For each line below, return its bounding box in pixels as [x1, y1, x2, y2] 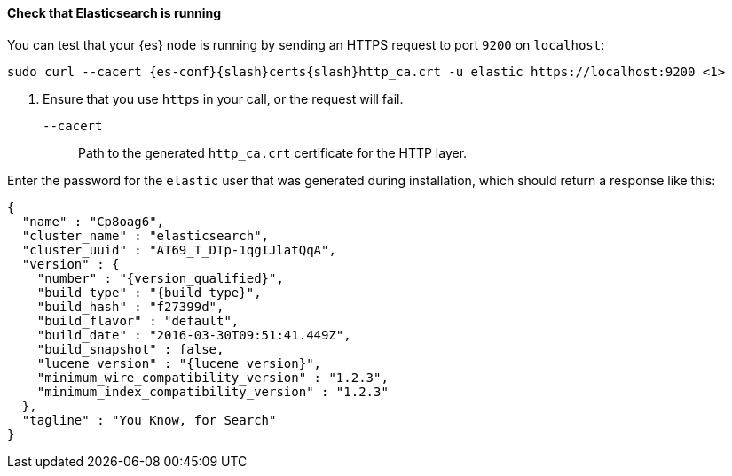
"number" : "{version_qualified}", [36, 270, 284, 285]
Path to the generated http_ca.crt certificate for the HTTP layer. [78, 144, 468, 160]
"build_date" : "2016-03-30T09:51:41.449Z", [36, 327, 351, 342]
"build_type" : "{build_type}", [36, 285, 262, 300]
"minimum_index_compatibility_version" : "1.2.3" [36, 384, 389, 399]
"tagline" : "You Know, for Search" [21, 412, 277, 427]
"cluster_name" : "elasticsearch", [21, 228, 270, 243]
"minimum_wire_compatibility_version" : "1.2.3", [36, 370, 389, 385]
